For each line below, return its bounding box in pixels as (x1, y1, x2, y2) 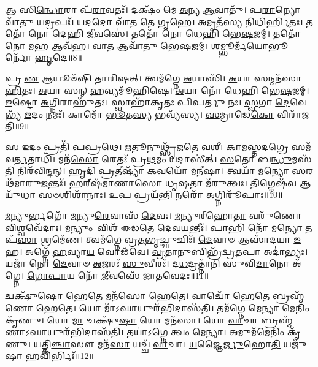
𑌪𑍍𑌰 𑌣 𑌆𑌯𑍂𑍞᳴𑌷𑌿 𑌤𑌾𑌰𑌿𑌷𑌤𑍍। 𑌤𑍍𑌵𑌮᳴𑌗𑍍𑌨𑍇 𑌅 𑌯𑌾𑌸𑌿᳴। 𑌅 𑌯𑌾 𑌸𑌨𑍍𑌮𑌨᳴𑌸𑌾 (5, 71, 302, 84)
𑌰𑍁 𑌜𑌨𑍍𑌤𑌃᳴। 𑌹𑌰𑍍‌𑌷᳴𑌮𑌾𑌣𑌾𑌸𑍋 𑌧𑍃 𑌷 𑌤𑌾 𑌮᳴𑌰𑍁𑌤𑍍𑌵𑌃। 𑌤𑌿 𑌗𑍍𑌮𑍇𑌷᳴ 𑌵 (25, 176, 297, 189)
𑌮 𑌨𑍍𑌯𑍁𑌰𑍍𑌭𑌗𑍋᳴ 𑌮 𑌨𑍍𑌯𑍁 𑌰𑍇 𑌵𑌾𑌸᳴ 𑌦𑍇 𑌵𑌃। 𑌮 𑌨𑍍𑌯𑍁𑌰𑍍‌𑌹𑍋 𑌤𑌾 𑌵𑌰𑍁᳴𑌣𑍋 (5, 208, 302, 221)
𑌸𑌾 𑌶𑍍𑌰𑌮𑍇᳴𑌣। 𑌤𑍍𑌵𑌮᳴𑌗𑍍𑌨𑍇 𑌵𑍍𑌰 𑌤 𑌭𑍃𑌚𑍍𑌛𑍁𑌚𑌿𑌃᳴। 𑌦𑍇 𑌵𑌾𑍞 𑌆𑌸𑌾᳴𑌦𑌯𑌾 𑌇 (17, 233, 301, 246)
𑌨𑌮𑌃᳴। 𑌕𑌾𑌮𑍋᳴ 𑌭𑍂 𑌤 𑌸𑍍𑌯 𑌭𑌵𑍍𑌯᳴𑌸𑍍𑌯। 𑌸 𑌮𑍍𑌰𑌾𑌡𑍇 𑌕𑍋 (45, 107, 274, 120)
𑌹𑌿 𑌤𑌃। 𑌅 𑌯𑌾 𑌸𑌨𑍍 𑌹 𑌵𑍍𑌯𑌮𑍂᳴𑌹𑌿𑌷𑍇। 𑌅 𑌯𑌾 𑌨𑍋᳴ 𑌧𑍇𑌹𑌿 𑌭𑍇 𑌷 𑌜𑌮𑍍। (5, 83, 309, 96)
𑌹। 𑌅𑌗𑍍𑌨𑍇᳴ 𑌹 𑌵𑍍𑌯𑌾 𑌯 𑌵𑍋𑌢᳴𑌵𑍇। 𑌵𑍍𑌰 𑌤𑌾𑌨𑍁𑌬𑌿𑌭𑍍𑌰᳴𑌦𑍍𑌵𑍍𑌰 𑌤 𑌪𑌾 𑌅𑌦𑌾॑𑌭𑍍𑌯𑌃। (5, 244, 308, 257)
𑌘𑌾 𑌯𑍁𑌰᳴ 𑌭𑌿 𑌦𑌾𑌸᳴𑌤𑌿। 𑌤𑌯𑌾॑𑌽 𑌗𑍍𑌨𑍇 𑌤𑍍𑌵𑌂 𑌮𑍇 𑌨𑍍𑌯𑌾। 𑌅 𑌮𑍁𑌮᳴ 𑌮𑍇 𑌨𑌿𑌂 (29, 325, 285, 338)
